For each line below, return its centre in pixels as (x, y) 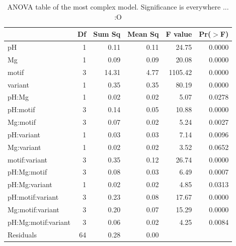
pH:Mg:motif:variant (39, 222)
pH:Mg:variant (30, 184)
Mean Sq (143, 34)
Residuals (22, 234)
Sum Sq (107, 34)
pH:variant (24, 134)
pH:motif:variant (33, 197)
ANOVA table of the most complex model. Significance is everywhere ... (118, 7)
